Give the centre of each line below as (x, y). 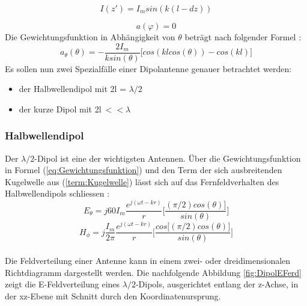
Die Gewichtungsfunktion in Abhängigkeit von (90, 37)
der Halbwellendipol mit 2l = (72, 89)
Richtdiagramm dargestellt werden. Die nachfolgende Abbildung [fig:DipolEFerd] (153, 272)
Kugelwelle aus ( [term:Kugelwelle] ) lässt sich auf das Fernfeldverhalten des (142, 181)
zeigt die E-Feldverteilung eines (62, 284)
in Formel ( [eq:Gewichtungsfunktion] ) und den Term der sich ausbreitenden (144, 170)
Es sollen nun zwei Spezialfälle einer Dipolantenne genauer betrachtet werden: (148, 68)
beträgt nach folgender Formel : (243, 37)
